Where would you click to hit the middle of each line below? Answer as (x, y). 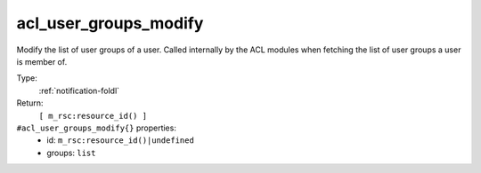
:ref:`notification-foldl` (79, 90)
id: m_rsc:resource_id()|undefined (121, 140)
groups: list (71, 153)
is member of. (42, 61)
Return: (30, 103)
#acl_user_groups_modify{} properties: (97, 128)
